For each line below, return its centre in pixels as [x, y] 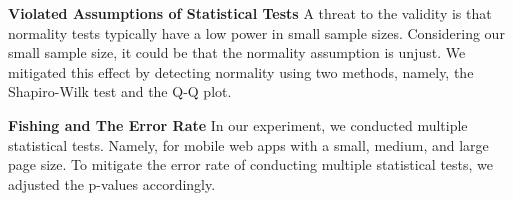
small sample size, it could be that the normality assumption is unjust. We [237, 52]
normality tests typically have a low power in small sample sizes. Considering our [256, 32]
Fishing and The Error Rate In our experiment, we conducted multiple [238, 124]
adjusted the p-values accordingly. [112, 183]
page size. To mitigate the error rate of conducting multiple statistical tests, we [251, 164]
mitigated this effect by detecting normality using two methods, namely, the [241, 71]
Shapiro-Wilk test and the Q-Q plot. [120, 91]
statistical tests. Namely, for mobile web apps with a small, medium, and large [248, 144]
